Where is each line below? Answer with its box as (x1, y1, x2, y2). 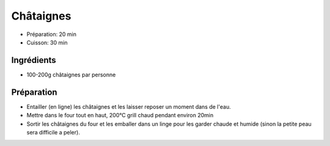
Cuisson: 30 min (26, 38, 68, 46)
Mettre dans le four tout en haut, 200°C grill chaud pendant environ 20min (26, 112, 214, 119)
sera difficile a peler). (26, 128, 81, 136)
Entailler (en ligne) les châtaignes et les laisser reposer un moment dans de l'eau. (26, 103, 232, 110)
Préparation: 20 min (26, 31, 76, 38)
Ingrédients (11, 55, 56, 65)
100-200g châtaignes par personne (26, 71, 116, 78)
